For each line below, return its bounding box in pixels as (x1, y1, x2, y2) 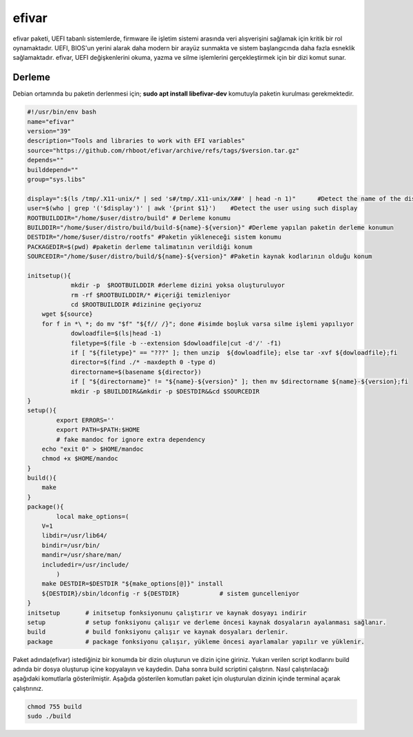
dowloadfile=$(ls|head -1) (70, 330, 162, 337)
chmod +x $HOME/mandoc (41, 455, 118, 462)
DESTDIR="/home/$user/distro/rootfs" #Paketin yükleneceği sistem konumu (27, 233, 282, 241)
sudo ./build (27, 712, 72, 720)
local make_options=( (56, 513, 129, 520)
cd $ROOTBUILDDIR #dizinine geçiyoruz (70, 301, 202, 309)
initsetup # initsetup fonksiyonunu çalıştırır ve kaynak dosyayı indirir (27, 609, 307, 617)
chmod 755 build (27, 703, 83, 710)
